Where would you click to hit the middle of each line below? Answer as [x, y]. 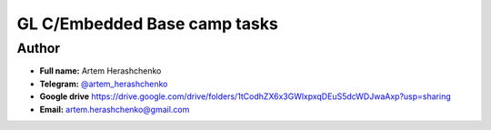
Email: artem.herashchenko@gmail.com [115, 109]
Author [39, 48]
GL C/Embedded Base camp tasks [148, 24]
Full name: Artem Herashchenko [100, 71]
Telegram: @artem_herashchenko [104, 84]
